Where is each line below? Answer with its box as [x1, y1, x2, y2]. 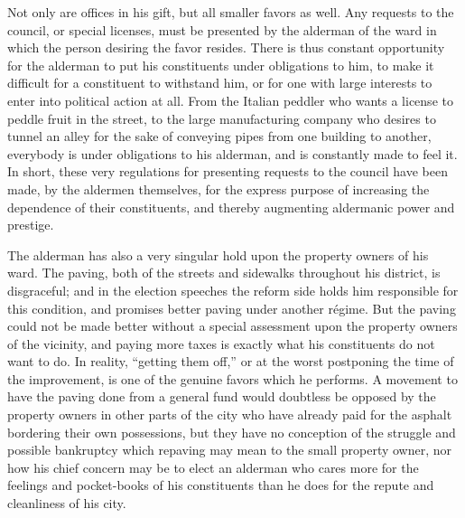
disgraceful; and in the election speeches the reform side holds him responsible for [7, 280, 459, 299]
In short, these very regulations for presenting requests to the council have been [7, 162, 448, 181]
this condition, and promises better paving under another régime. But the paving [7, 298, 456, 317]
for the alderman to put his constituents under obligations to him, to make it [7, 55, 434, 74]
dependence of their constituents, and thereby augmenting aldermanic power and [7, 197, 455, 216]
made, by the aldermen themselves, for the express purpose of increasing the [7, 179, 430, 198]
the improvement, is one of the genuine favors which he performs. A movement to [7, 369, 458, 388]
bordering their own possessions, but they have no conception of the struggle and [7, 422, 456, 441]
